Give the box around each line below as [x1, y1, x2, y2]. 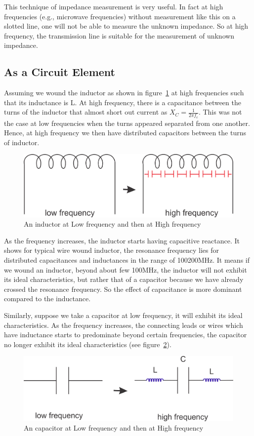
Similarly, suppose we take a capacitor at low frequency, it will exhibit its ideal [4, 310, 243, 320]
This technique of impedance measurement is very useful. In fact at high [4, 1, 223, 11]
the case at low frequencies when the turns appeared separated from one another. [4, 118, 250, 128]
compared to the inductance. [4, 293, 91, 304]
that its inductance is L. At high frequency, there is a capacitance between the [4, 97, 241, 107]
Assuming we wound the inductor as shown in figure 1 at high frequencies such [4, 87, 244, 98]
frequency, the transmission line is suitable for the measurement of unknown [4, 30, 235, 40]
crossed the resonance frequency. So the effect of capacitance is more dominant [4, 283, 242, 294]
